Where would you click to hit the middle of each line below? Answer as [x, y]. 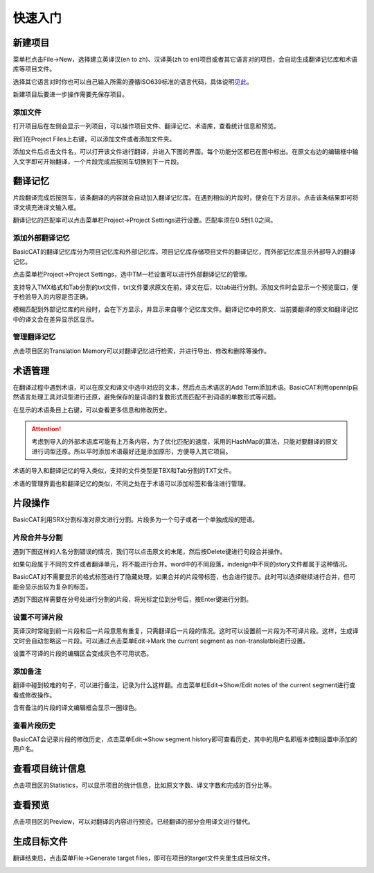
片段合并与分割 [38, 537]
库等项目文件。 [34, 69]
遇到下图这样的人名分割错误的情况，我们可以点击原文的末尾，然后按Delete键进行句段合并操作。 [150, 551]
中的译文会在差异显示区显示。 [55, 319]
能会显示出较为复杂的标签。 [52, 587]
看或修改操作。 [34, 695]
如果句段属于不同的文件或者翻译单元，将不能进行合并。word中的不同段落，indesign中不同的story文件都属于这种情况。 [182, 564]
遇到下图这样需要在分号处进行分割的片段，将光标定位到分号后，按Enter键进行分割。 [133, 599]
